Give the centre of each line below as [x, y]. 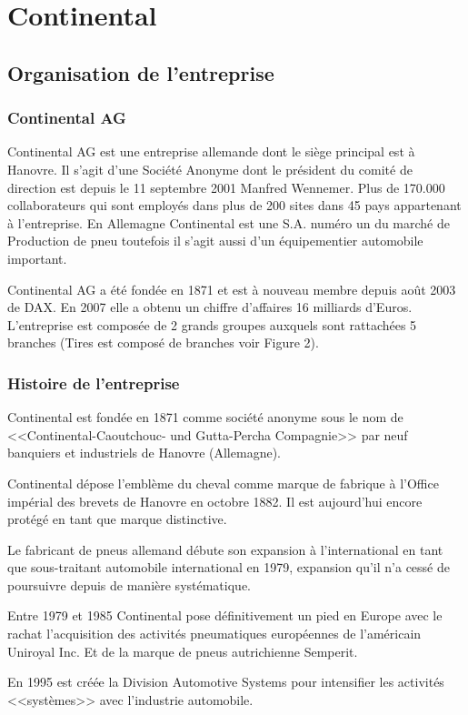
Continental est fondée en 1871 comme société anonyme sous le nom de [205, 417]
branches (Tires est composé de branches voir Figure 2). [163, 342]
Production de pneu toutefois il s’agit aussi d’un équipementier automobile [215, 241]
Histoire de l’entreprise [94, 383]
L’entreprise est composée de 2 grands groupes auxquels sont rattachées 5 [212, 324]
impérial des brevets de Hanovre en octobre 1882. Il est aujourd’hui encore [215, 501]
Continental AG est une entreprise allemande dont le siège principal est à [211, 151]
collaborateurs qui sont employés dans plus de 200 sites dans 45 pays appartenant [234, 205]
